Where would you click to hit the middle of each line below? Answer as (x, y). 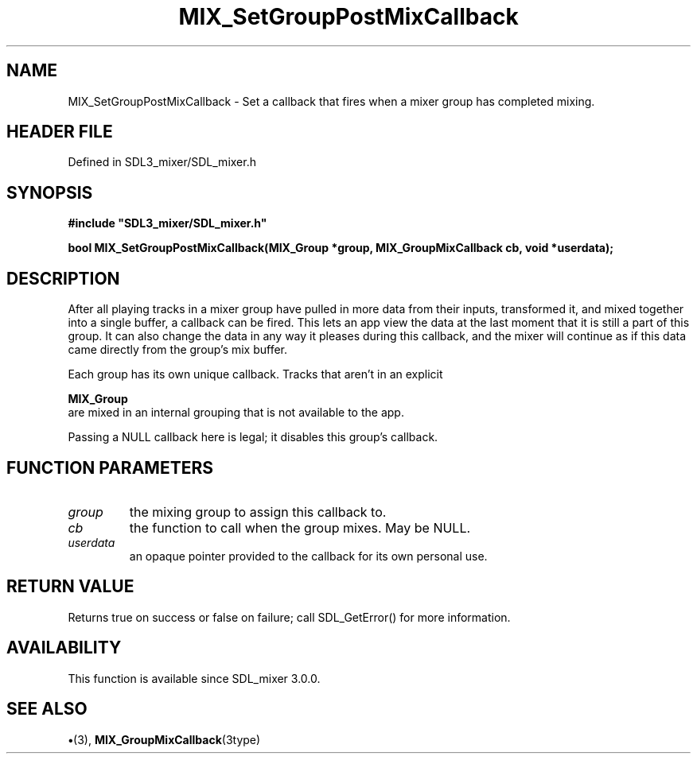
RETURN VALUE (70, 587)
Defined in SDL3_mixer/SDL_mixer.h (162, 162)
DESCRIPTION (63, 278)
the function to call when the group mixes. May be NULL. (300, 527)
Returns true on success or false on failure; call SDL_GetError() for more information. (289, 617)
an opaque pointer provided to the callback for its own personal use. (308, 556)
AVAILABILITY (64, 648)
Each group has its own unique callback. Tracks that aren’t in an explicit (255, 374)
